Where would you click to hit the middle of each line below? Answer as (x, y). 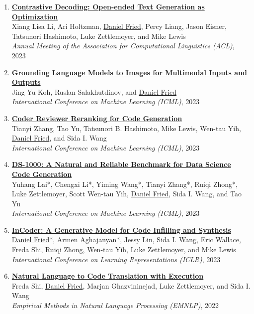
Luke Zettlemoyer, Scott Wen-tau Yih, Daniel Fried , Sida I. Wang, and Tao (127, 194)
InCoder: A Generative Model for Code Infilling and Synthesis (121, 230)
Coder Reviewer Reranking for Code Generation (97, 118)
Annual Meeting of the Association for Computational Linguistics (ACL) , (123, 46)
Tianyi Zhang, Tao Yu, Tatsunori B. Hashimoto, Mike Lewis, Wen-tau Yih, (126, 128)
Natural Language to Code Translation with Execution (108, 276)
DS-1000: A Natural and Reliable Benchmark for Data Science (121, 164)
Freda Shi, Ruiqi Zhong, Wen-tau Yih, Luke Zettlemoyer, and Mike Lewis (124, 249)
